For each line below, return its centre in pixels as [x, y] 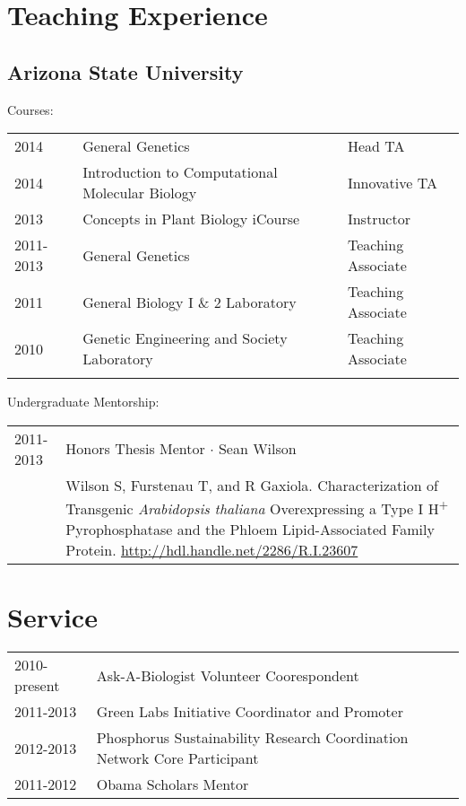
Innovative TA [392, 182]
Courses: [30, 109]
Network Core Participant [177, 758]
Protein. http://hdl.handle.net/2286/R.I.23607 [212, 550]
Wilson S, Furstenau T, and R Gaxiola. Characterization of [252, 485]
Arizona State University [125, 71]
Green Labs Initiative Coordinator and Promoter [250, 712]
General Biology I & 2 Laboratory [190, 302]
